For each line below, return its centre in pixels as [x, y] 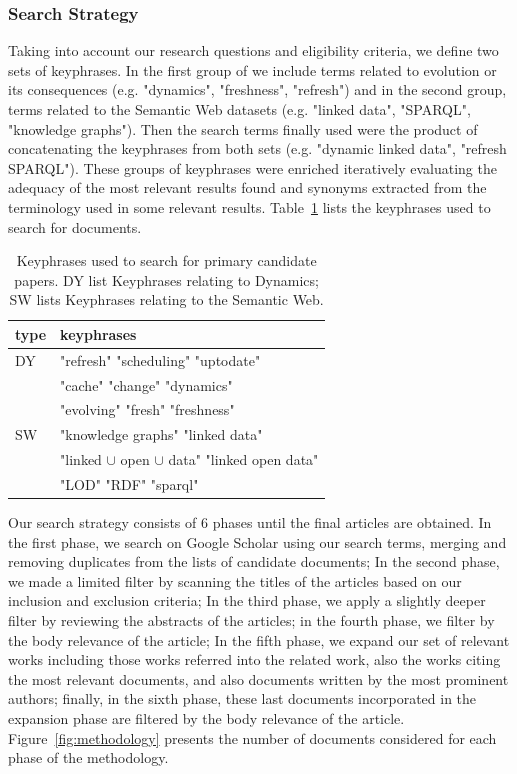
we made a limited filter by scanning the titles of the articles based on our [235, 580]
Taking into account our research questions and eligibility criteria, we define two [253, 50]
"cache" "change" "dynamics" [146, 384]
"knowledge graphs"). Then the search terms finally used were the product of [243, 128]
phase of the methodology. [88, 757]
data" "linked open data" [243, 459]
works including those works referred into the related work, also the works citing [254, 659]
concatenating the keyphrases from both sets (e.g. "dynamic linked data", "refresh [257, 148]
